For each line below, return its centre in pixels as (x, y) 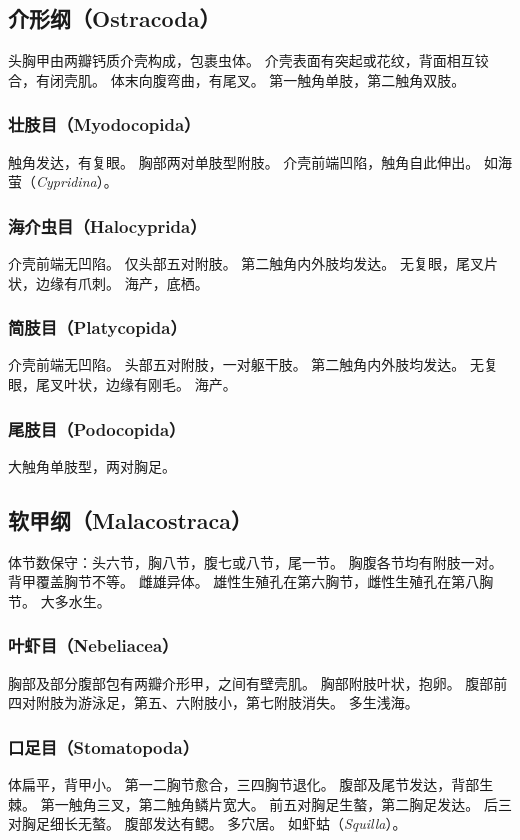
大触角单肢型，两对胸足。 (92, 465)
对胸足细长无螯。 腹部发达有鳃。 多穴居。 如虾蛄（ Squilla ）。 (207, 823)
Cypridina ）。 (77, 181)
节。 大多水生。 (59, 600)
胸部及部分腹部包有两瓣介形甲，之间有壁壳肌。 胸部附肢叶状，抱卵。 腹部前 (258, 682)
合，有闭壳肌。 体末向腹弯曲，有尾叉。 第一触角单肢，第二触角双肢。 (237, 79)
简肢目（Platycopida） (97, 327)
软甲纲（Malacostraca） (130, 519)
